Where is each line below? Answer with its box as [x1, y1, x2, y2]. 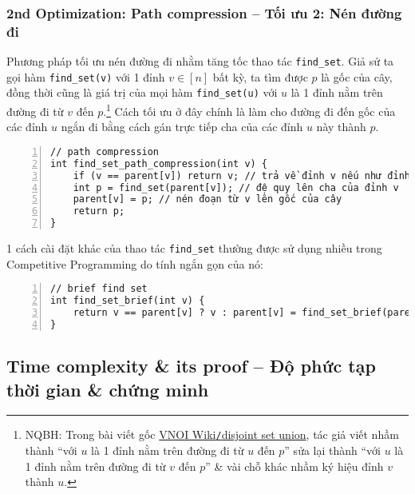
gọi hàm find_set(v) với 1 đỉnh [6, 68, 165, 85]
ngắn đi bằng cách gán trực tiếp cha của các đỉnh [61, 118, 303, 135]
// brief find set [50, 283, 148, 295]
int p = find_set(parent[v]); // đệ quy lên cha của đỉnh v [73, 181, 399, 193]
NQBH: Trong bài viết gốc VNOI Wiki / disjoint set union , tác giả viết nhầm [25, 426, 399, 443]
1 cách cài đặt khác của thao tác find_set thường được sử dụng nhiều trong [6, 240, 382, 257]
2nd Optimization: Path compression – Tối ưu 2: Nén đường [6, 2, 402, 22]
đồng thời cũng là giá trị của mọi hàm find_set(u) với [6, 84, 278, 101]
